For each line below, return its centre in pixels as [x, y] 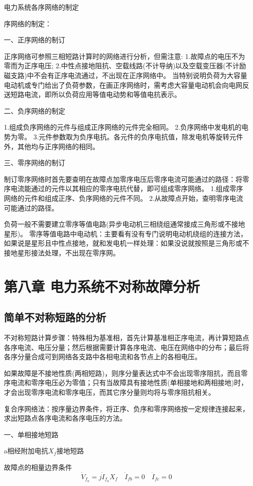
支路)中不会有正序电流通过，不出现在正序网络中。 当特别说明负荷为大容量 [129, 75]
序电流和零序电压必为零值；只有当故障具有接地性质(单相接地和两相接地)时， [126, 382]
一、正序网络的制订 [35, 40]
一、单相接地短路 [31, 434]
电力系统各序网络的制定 [41, 7]
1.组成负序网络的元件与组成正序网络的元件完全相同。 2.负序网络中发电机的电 [126, 127]
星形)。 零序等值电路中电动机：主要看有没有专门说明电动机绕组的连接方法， [126, 233]
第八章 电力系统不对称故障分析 [102, 286]
